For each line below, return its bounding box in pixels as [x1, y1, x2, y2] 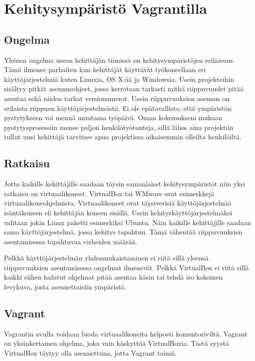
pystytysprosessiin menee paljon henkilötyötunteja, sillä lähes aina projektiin [4, 122, 234, 132]
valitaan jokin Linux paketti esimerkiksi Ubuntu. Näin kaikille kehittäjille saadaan [4, 217, 251, 227]
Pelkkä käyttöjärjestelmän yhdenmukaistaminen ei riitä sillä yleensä [4, 253, 209, 263]
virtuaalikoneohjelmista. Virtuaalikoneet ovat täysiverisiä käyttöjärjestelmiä [4, 198, 231, 208]
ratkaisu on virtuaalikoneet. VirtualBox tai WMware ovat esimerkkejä [4, 188, 214, 198]
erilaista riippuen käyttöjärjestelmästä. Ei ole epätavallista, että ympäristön [4, 103, 231, 113]
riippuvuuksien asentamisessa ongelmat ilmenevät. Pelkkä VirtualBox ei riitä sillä [4, 262, 249, 272]
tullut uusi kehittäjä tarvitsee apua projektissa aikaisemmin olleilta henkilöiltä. [4, 131, 242, 142]
